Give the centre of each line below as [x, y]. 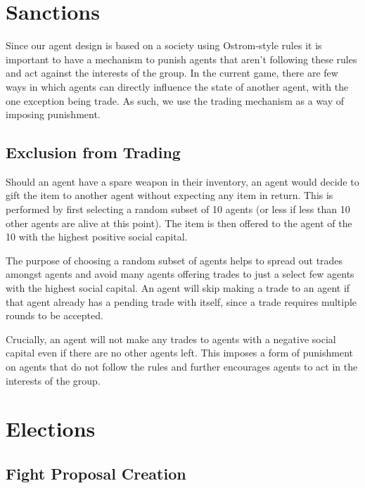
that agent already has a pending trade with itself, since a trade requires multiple [181, 301]
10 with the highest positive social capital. [97, 237]
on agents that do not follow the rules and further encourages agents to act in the [182, 367]
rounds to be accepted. [55, 315]
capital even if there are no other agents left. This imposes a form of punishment [180, 353]
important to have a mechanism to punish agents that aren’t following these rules [181, 59]
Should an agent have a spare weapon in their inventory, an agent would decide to [182, 181]
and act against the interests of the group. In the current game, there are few [172, 73]
